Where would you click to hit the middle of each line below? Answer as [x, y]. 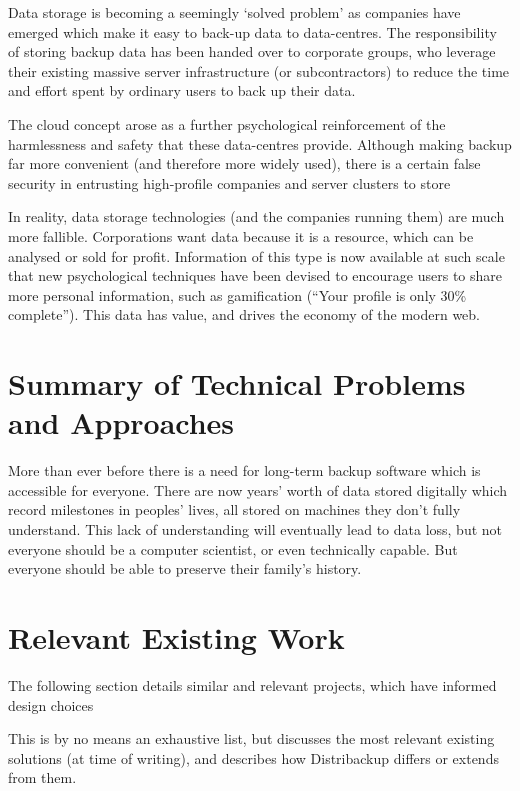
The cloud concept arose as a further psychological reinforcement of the [227, 123]
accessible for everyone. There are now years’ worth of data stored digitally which [258, 489]
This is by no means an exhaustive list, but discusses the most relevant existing [251, 738]
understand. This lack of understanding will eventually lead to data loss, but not [255, 529]
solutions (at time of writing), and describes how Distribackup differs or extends [253, 757]
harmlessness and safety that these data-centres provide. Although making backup [260, 143]
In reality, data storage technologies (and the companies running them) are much [256, 216]
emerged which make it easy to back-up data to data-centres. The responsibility [252, 31]
